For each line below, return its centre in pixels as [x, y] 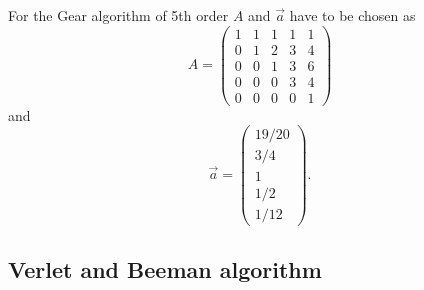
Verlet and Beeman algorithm [165, 269]
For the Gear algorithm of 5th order [118, 15]
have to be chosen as [352, 15]
